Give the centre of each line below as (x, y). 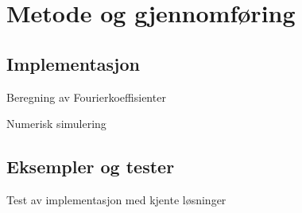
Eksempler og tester (91, 167)
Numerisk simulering (56, 124)
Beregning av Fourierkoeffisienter (86, 97)
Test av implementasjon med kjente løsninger (116, 199)
